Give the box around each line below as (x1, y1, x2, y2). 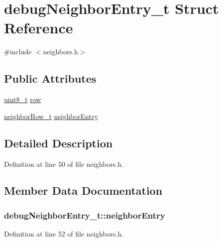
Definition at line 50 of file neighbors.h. (4, 158, 123, 169)
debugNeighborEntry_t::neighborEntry (4, 209, 165, 221)
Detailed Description (4, 135, 113, 150)
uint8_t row (4, 94, 41, 105)
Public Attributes (4, 71, 97, 86)
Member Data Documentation (4, 183, 163, 198)
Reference (4, 17, 73, 38)
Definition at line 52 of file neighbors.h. (4, 229, 123, 239)
